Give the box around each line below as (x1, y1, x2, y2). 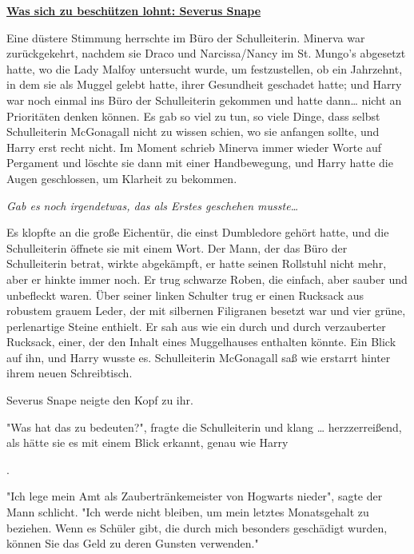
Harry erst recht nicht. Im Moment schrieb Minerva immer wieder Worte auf (6, 138, 382, 155)
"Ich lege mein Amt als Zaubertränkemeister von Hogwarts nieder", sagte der (6, 488, 383, 504)
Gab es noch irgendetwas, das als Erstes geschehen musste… (6, 197, 299, 213)
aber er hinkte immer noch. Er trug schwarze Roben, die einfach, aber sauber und (6, 270, 408, 287)
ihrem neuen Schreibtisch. (6, 365, 133, 381)
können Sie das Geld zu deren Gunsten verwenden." (6, 535, 259, 552)
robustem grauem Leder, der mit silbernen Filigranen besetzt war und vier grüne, (6, 302, 406, 319)
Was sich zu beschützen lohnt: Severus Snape (6, 2, 261, 18)
